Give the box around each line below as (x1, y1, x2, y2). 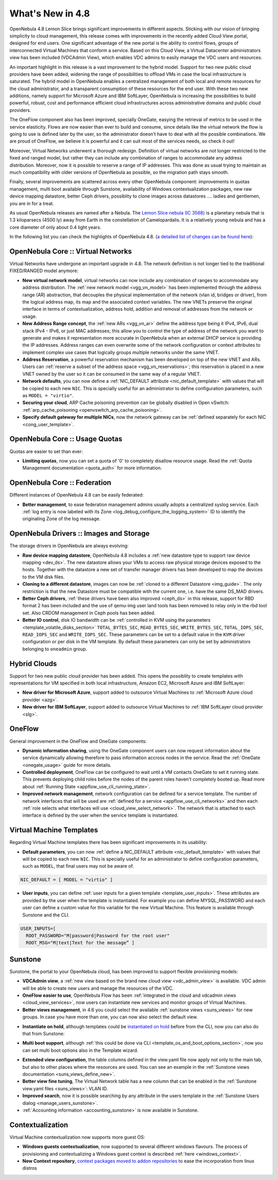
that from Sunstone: (22, 1031, 65, 1037)
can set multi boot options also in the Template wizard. (22, 1047, 138, 1053)
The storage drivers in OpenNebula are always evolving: (9, 543, 129, 549)
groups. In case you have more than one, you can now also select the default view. (22, 1014, 198, 1020)
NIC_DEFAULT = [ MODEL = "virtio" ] (20, 877, 113, 883)
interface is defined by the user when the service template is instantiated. (22, 812, 179, 818)
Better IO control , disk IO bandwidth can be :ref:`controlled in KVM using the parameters (22, 617, 211, 623)
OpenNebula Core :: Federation (9, 479, 112, 487)
